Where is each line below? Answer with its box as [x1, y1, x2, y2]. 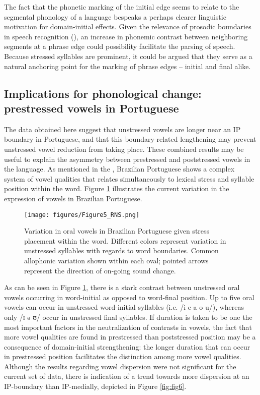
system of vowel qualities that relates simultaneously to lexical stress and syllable [4, 173, 254, 184]
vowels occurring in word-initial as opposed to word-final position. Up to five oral [4, 292, 254, 302]
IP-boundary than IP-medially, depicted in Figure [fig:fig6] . [4, 381, 187, 391]
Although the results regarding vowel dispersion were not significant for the [4, 361, 236, 371]
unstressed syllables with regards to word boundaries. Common [24, 245, 219, 256]
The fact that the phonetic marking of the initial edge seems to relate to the [4, 2, 239, 12]
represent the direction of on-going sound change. [24, 265, 176, 275]
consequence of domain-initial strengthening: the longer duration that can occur [4, 341, 250, 352]
